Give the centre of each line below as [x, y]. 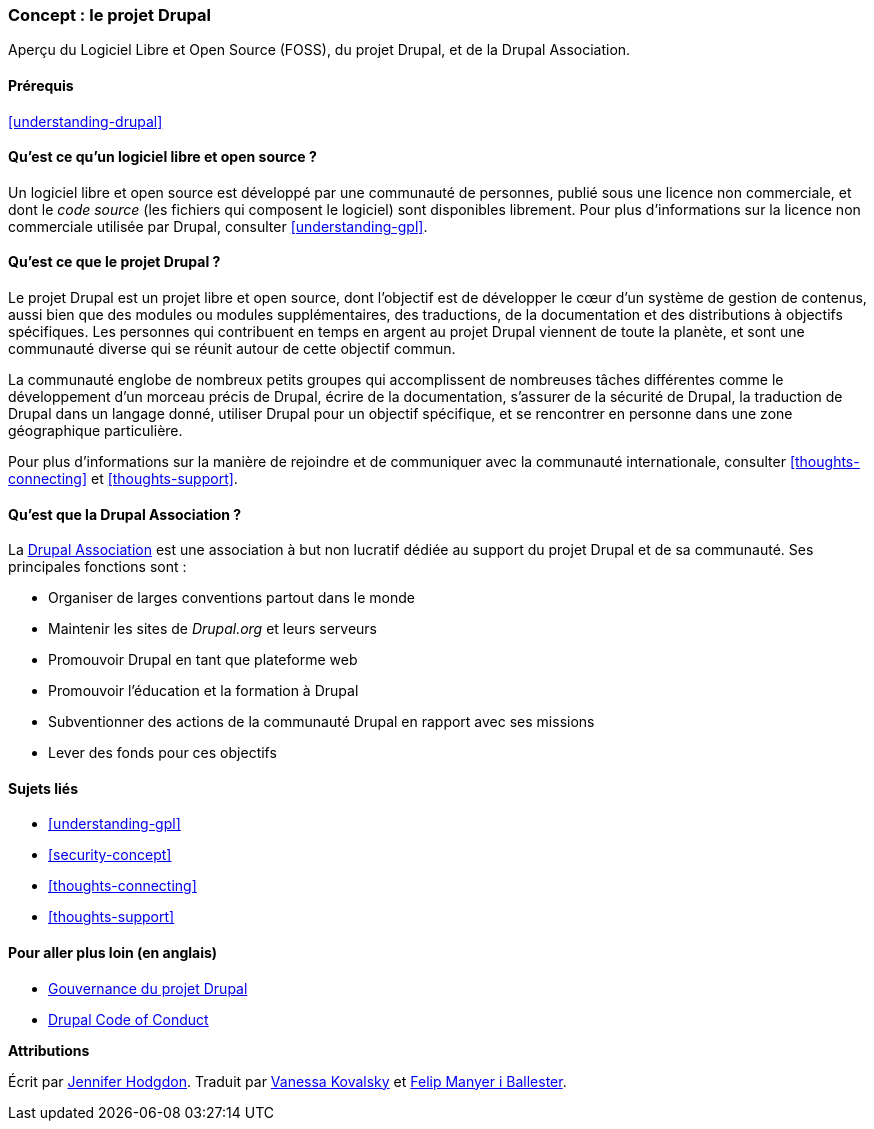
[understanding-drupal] [85, 121]
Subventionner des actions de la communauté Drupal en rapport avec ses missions [321, 722]
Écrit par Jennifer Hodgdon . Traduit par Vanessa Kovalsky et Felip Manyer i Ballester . [287, 1081]
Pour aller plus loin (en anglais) [113, 953]
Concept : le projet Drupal [109, 15]
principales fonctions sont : [97, 567]
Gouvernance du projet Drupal [148, 988]
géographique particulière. [95, 431]
